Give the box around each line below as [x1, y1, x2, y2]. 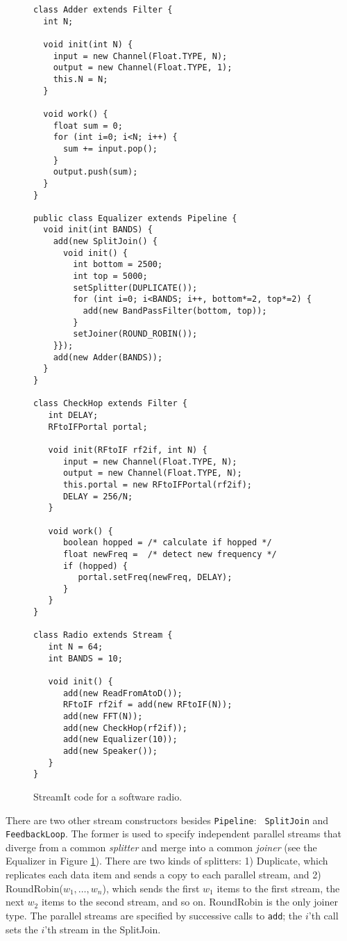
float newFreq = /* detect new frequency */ [62, 549, 277, 559]
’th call [308, 908, 339, 922]
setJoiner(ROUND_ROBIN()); [73, 329, 198, 339]
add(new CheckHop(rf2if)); [62, 723, 187, 733]
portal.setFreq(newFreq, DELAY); [78, 572, 232, 583]
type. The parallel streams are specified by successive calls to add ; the [6, 908, 303, 922]
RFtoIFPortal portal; [48, 421, 148, 432]
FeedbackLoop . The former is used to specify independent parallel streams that [6, 826, 341, 841]
